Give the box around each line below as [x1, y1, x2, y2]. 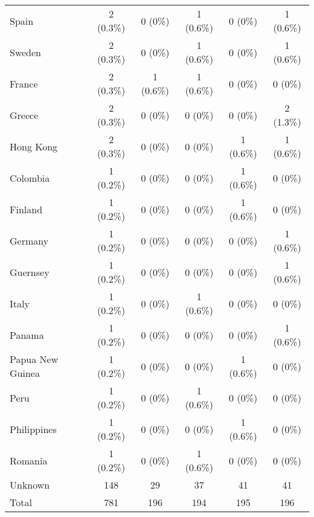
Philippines [10, 422, 57, 436]
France [10, 76, 38, 91]
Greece [10, 108, 39, 122]
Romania [10, 453, 48, 467]
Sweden [10, 45, 42, 59]
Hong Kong [10, 139, 58, 153]
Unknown [10, 478, 50, 492]
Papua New [10, 352, 59, 366]
